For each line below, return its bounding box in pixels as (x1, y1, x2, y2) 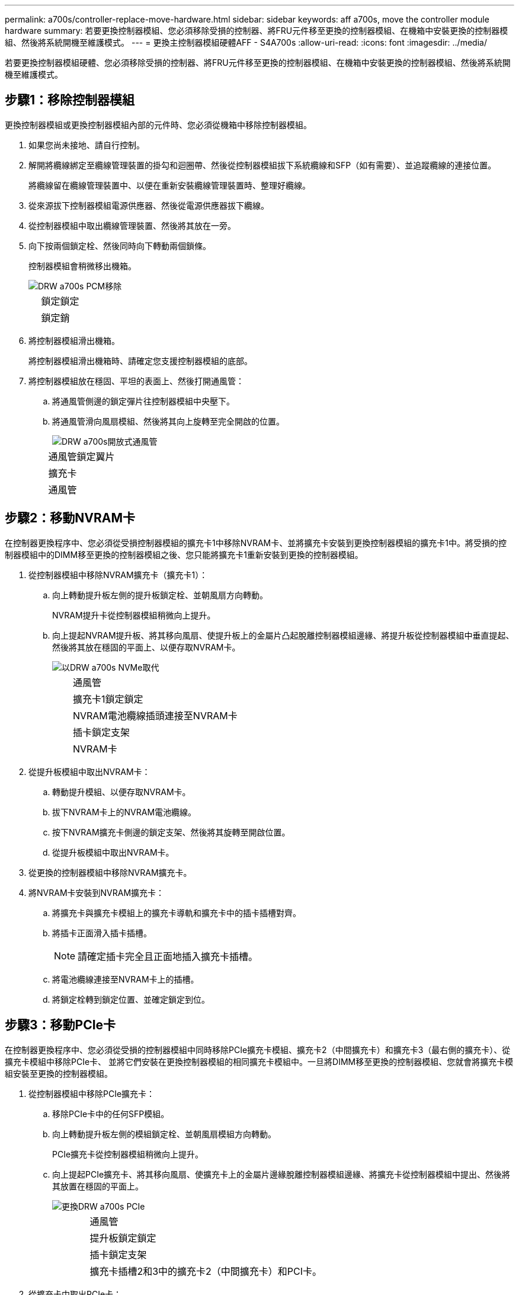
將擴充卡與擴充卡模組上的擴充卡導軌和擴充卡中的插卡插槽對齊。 (52, 907, 301, 918)
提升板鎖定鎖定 (89, 1232, 156, 1244)
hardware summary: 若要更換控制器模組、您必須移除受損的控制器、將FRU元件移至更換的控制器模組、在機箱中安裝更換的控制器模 (5, 25, 508, 36)
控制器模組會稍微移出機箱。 (28, 260, 136, 271)
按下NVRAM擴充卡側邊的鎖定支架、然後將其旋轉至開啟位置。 (52, 827, 290, 837)
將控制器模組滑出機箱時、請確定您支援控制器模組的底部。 (28, 355, 252, 366)
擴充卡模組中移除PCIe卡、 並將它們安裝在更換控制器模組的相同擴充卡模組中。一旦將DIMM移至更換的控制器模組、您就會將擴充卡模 (5, 1056, 514, 1067)
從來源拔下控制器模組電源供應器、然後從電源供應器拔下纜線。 (28, 200, 269, 210)
